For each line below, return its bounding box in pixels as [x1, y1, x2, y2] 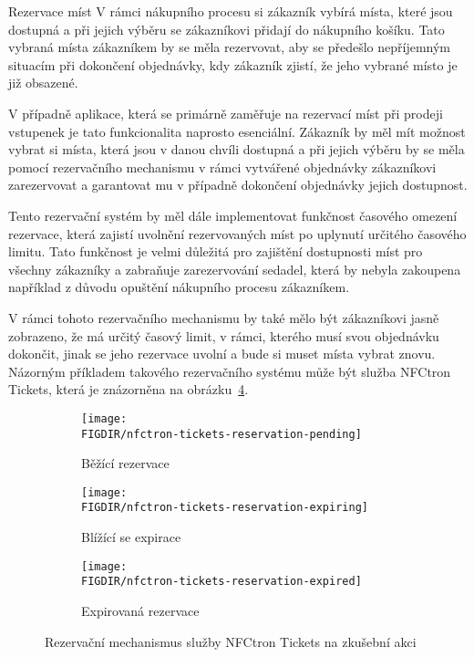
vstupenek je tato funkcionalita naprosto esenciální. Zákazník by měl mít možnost [8, 121, 466, 141]
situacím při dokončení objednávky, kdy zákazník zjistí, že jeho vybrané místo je [8, 55, 458, 74]
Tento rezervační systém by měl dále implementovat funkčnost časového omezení [8, 205, 458, 224]
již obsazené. [8, 73, 78, 92]
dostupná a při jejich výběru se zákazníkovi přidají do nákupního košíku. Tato [8, 19, 445, 38]
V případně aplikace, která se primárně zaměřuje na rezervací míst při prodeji [8, 103, 443, 122]
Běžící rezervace [81, 454, 170, 473]
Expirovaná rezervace [81, 601, 200, 620]
